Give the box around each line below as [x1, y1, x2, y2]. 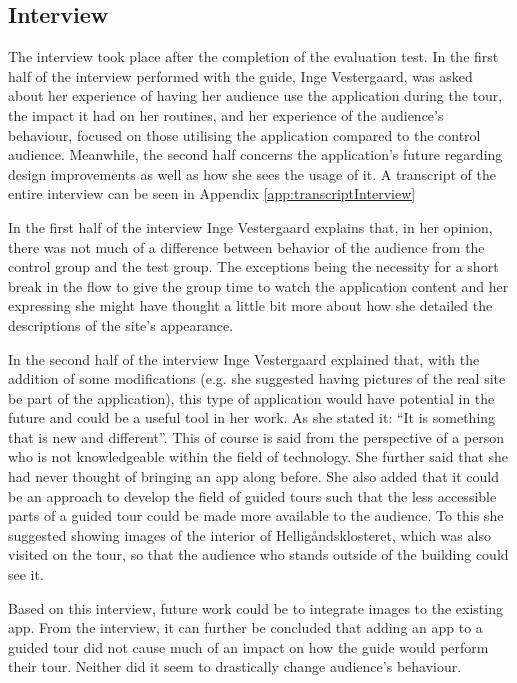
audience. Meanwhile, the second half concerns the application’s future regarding [8, 144, 503, 165]
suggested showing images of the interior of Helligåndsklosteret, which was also [8, 524, 491, 545]
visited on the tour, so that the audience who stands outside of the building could [8, 544, 509, 565]
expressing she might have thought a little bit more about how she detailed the [8, 295, 493, 316]
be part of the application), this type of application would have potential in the [8, 387, 495, 408]
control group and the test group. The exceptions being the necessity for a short [8, 256, 499, 277]
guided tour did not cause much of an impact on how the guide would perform [8, 636, 489, 657]
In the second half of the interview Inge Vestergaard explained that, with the [8, 348, 480, 369]
